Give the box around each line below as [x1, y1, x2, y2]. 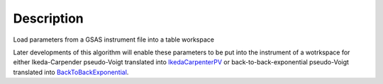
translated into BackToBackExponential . [13, 68, 129, 76]
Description [13, 11, 84, 26]
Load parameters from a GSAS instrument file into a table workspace [13, 35, 214, 44]
